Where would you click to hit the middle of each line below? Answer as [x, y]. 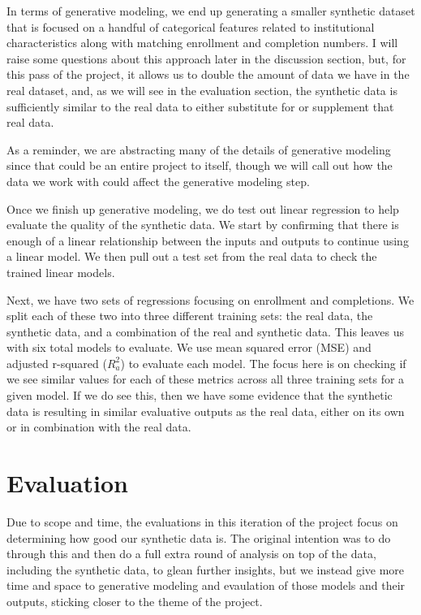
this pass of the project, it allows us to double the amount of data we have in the [208, 74]
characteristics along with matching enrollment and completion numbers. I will [202, 43]
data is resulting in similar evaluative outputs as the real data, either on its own [206, 411]
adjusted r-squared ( [57, 363]
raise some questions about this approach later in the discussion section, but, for [206, 58]
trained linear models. [61, 272]
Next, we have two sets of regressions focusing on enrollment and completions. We [210, 299]
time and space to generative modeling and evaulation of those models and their [206, 585]
